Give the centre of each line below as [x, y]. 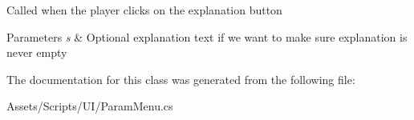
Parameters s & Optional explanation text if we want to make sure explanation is [207, 36]
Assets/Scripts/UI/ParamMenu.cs [90, 106]
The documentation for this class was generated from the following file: [181, 79]
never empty [37, 52]
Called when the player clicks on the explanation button [144, 10]
